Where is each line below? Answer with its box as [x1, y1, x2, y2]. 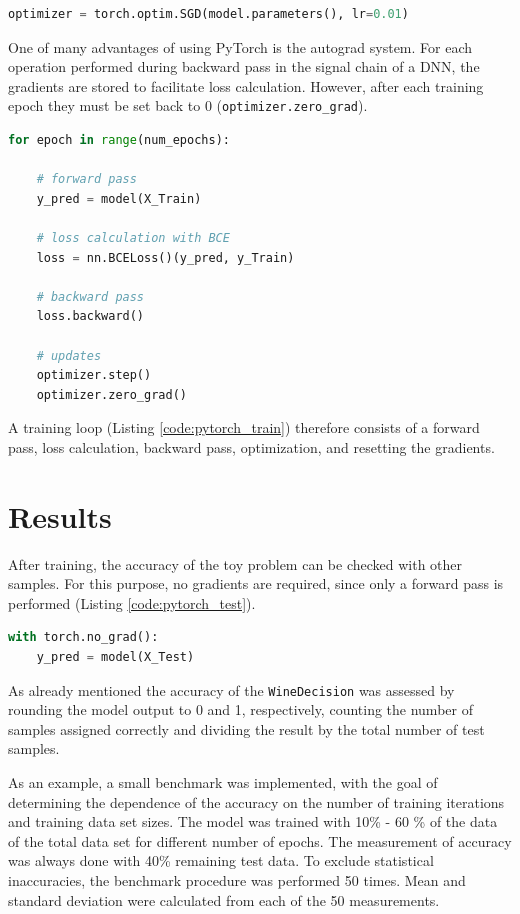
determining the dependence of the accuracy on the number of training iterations [8, 791, 505, 812]
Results [8, 495, 112, 536]
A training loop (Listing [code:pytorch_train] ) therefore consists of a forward [8, 417, 480, 438]
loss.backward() [36, 309, 145, 324]
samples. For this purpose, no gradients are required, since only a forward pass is [8, 573, 504, 594]
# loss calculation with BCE [36, 231, 230, 245]
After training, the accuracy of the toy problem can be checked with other [8, 553, 463, 574]
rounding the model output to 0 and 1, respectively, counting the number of [8, 699, 473, 720]
